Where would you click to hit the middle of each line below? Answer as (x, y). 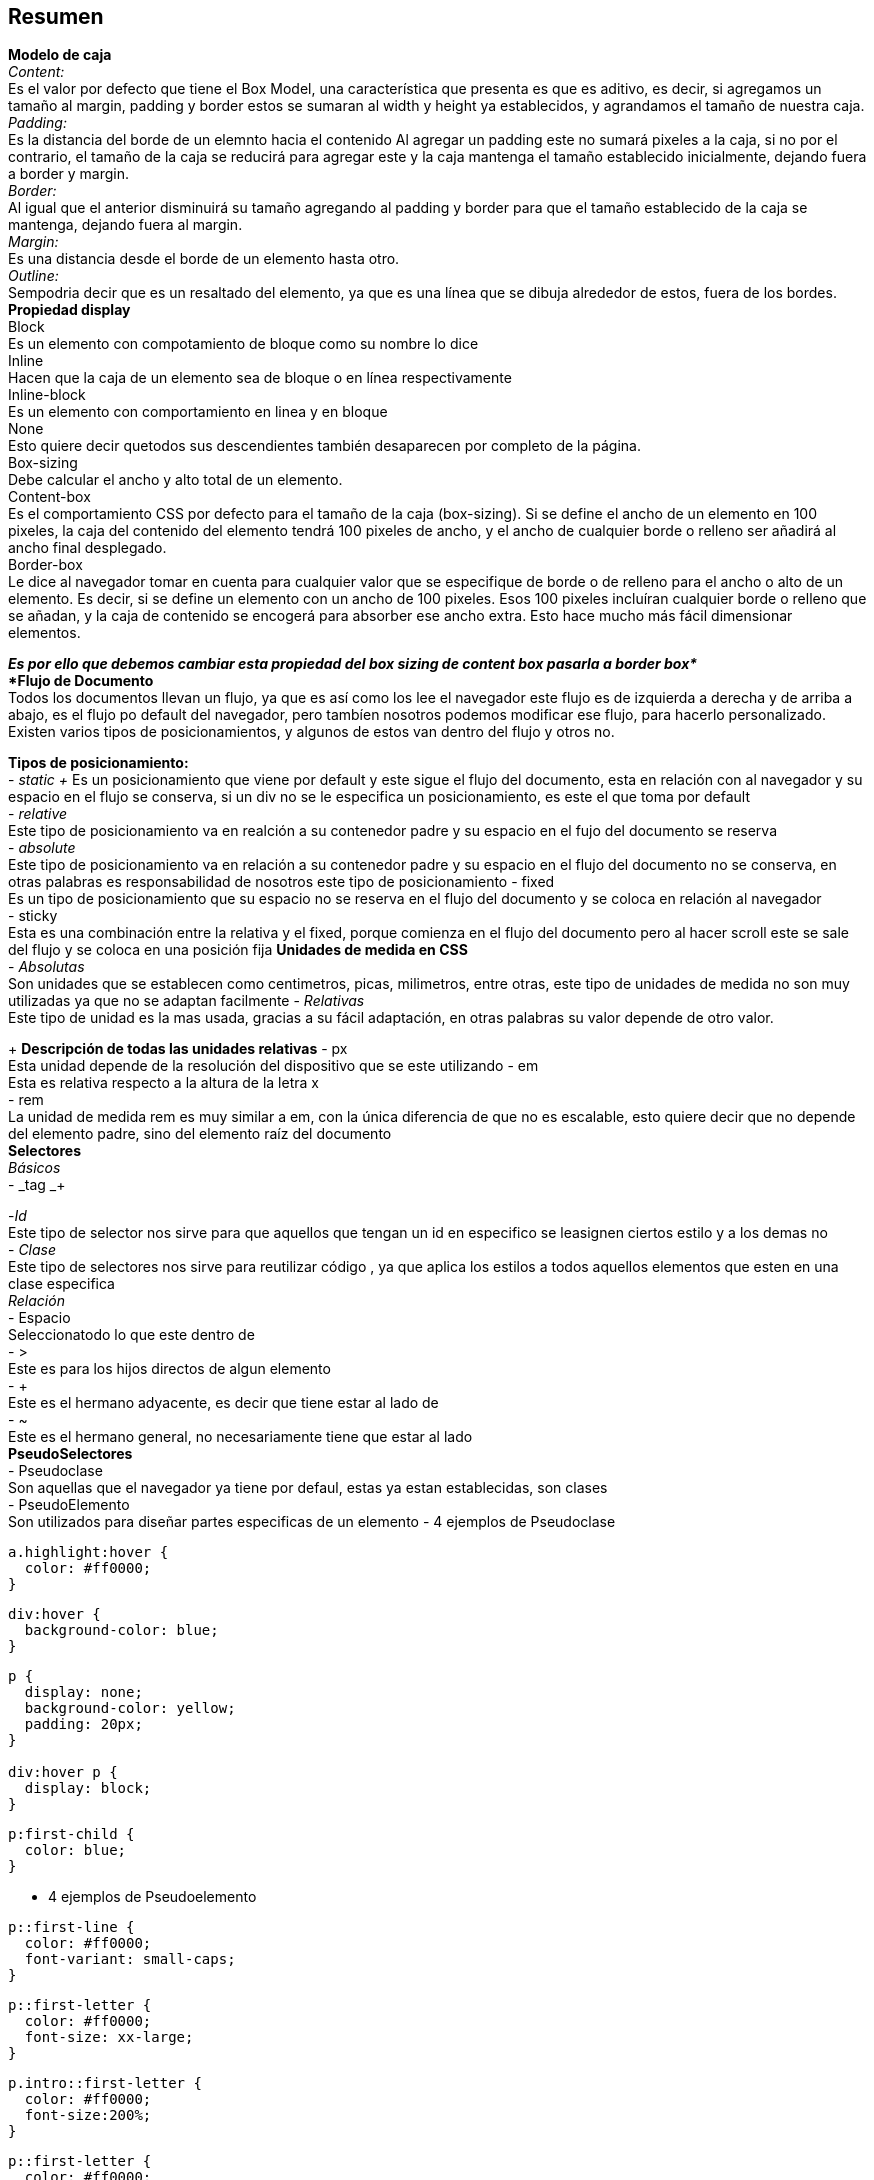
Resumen (56, 16)
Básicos (34, 1168)
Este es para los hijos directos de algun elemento (169, 1369)
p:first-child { (71, 1834)
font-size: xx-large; (109, 2037)
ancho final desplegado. (87, 548)
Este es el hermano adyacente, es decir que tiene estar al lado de (223, 1403)
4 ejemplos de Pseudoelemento (152, 1897)
